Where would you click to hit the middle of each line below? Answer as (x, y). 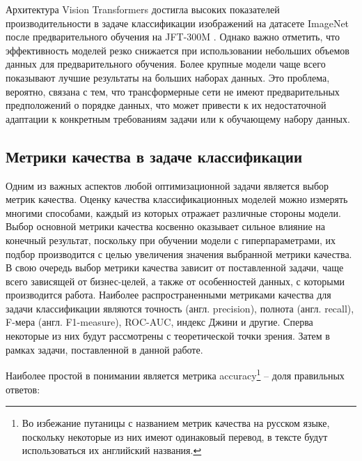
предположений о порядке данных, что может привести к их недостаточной (166, 105)
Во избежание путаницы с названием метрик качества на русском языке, (176, 423)
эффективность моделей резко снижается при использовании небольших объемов (178, 50)
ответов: (23, 389)
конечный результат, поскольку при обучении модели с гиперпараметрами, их (171, 240)
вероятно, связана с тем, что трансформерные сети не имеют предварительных (173, 91)
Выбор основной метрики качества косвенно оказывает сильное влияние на (166, 226)
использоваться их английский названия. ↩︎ (112, 450)
